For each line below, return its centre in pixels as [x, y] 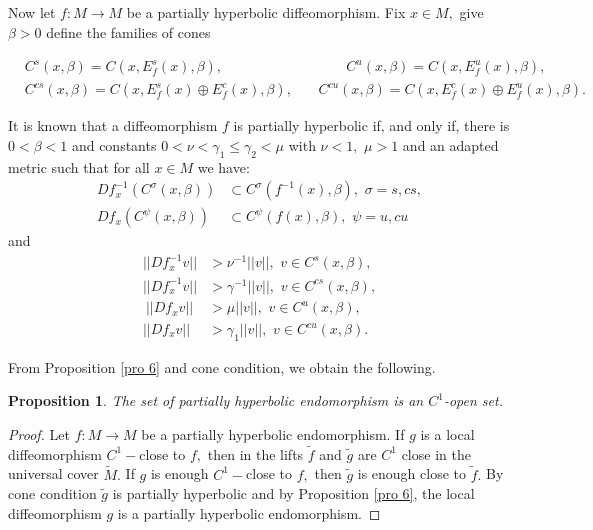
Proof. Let [39, 434]
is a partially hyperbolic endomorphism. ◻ [249, 512]
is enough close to [411, 473]
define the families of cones [128, 31]
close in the [436, 453]
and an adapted [450, 144]
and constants [114, 144]
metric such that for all [79, 166]
